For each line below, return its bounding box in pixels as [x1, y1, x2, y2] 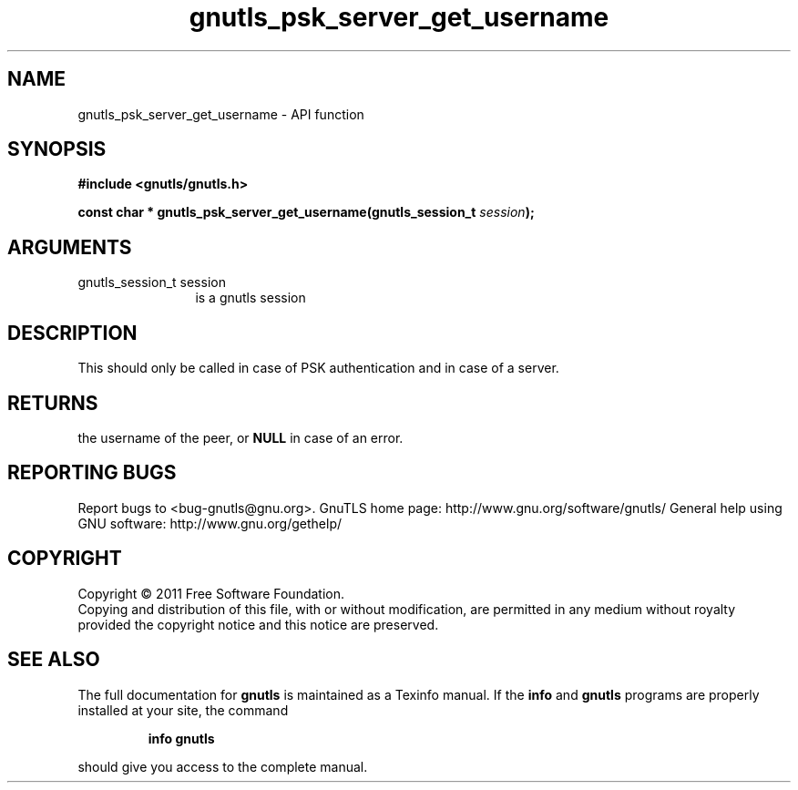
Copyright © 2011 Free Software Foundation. [77, 585, 345, 601]
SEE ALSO [7, 648, 100, 672]
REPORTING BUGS [7, 461, 177, 485]
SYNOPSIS [7, 138, 107, 161]
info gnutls [148, 730, 215, 746]
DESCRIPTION [7, 321, 138, 344]
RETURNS [7, 391, 98, 415]
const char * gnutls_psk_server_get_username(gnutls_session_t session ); [77, 204, 535, 221]
